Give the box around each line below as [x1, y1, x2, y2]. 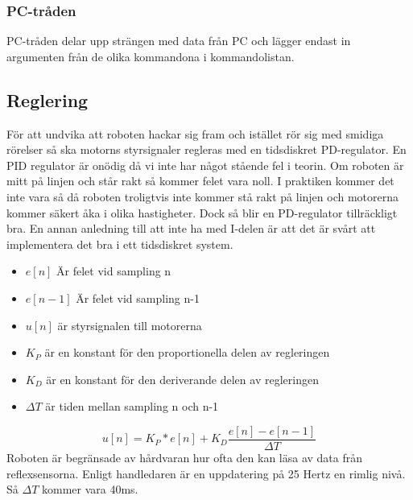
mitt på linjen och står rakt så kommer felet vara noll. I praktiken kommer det [6, 172, 394, 189]
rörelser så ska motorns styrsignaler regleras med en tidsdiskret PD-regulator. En [6, 141, 407, 158]
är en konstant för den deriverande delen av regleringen [46, 370, 319, 387]
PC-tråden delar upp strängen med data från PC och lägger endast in [6, 32, 351, 49]
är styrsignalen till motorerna [57, 316, 202, 333]
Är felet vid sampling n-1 [76, 289, 200, 306]
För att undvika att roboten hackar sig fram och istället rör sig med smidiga [6, 125, 384, 142]
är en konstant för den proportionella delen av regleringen [44, 344, 330, 361]
